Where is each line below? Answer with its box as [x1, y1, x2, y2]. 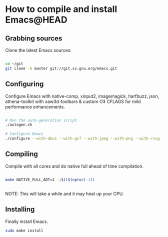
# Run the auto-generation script [5, 117, 77, 123]
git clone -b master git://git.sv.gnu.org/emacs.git [5, 66, 117, 71]
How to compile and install [5, 3, 117, 15]
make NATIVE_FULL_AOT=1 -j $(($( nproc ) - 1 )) [5, 177, 95, 182]
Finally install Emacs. [5, 218, 48, 224]
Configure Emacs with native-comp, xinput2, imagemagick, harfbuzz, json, [5, 93, 159, 99]
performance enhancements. [5, 103, 65, 109]
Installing [5, 205, 35, 213]
